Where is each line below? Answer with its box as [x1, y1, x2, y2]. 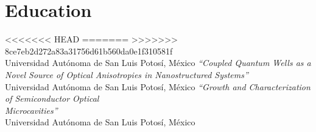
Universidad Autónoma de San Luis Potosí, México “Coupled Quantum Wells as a [5, 56, 311, 69]
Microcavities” [5, 104, 58, 116]
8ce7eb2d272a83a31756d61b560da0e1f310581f [5, 44, 173, 57]
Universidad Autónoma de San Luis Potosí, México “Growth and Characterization [5, 80, 311, 93]
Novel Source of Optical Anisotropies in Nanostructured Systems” [5, 68, 248, 81]
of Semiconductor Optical [5, 92, 99, 105]
